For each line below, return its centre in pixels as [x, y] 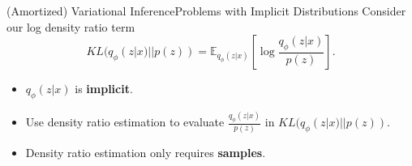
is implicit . [104, 89]
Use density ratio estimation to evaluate [125, 122]
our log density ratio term [71, 26]
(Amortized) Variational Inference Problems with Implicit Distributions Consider [206, 11]
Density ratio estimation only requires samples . [146, 152]
